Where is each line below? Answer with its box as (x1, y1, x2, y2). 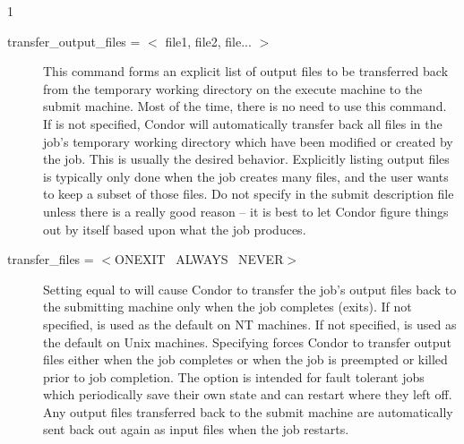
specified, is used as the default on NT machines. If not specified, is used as (43, 314, 457, 333)
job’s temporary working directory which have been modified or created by (43, 132, 453, 150)
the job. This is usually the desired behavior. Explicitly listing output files (43, 149, 450, 168)
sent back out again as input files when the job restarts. (43, 420, 349, 439)
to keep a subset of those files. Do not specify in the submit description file (43, 184, 454, 203)
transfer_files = (7, 250, 94, 269)
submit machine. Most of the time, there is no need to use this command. (43, 97, 447, 115)
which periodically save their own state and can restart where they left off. (43, 385, 452, 404)
